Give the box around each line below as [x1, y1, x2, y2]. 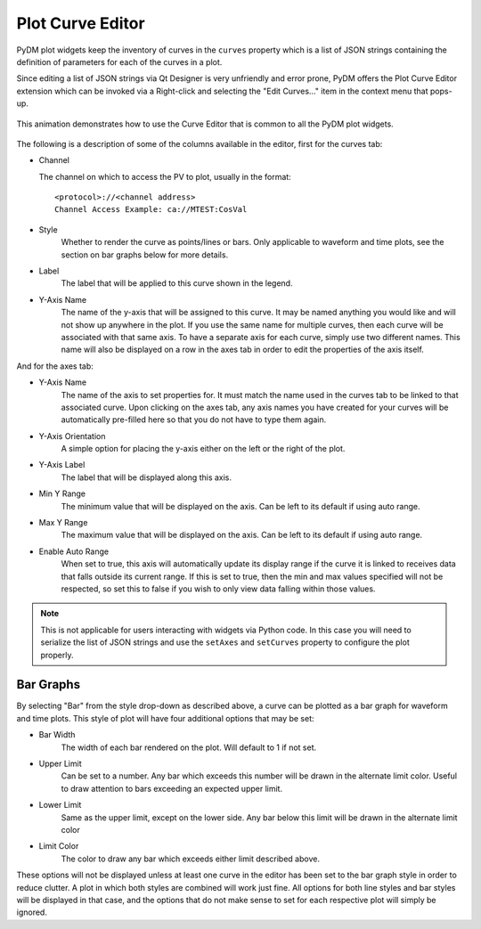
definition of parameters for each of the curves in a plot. [16, 56, 223, 67]
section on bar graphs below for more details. [61, 249, 229, 260]
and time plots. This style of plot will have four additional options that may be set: [16, 713, 315, 723]
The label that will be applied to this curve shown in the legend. [61, 278, 293, 289]
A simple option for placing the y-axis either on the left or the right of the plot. [61, 444, 346, 454]
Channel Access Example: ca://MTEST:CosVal [54, 205, 248, 215]
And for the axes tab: [16, 361, 94, 371]
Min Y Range [38, 488, 86, 499]
